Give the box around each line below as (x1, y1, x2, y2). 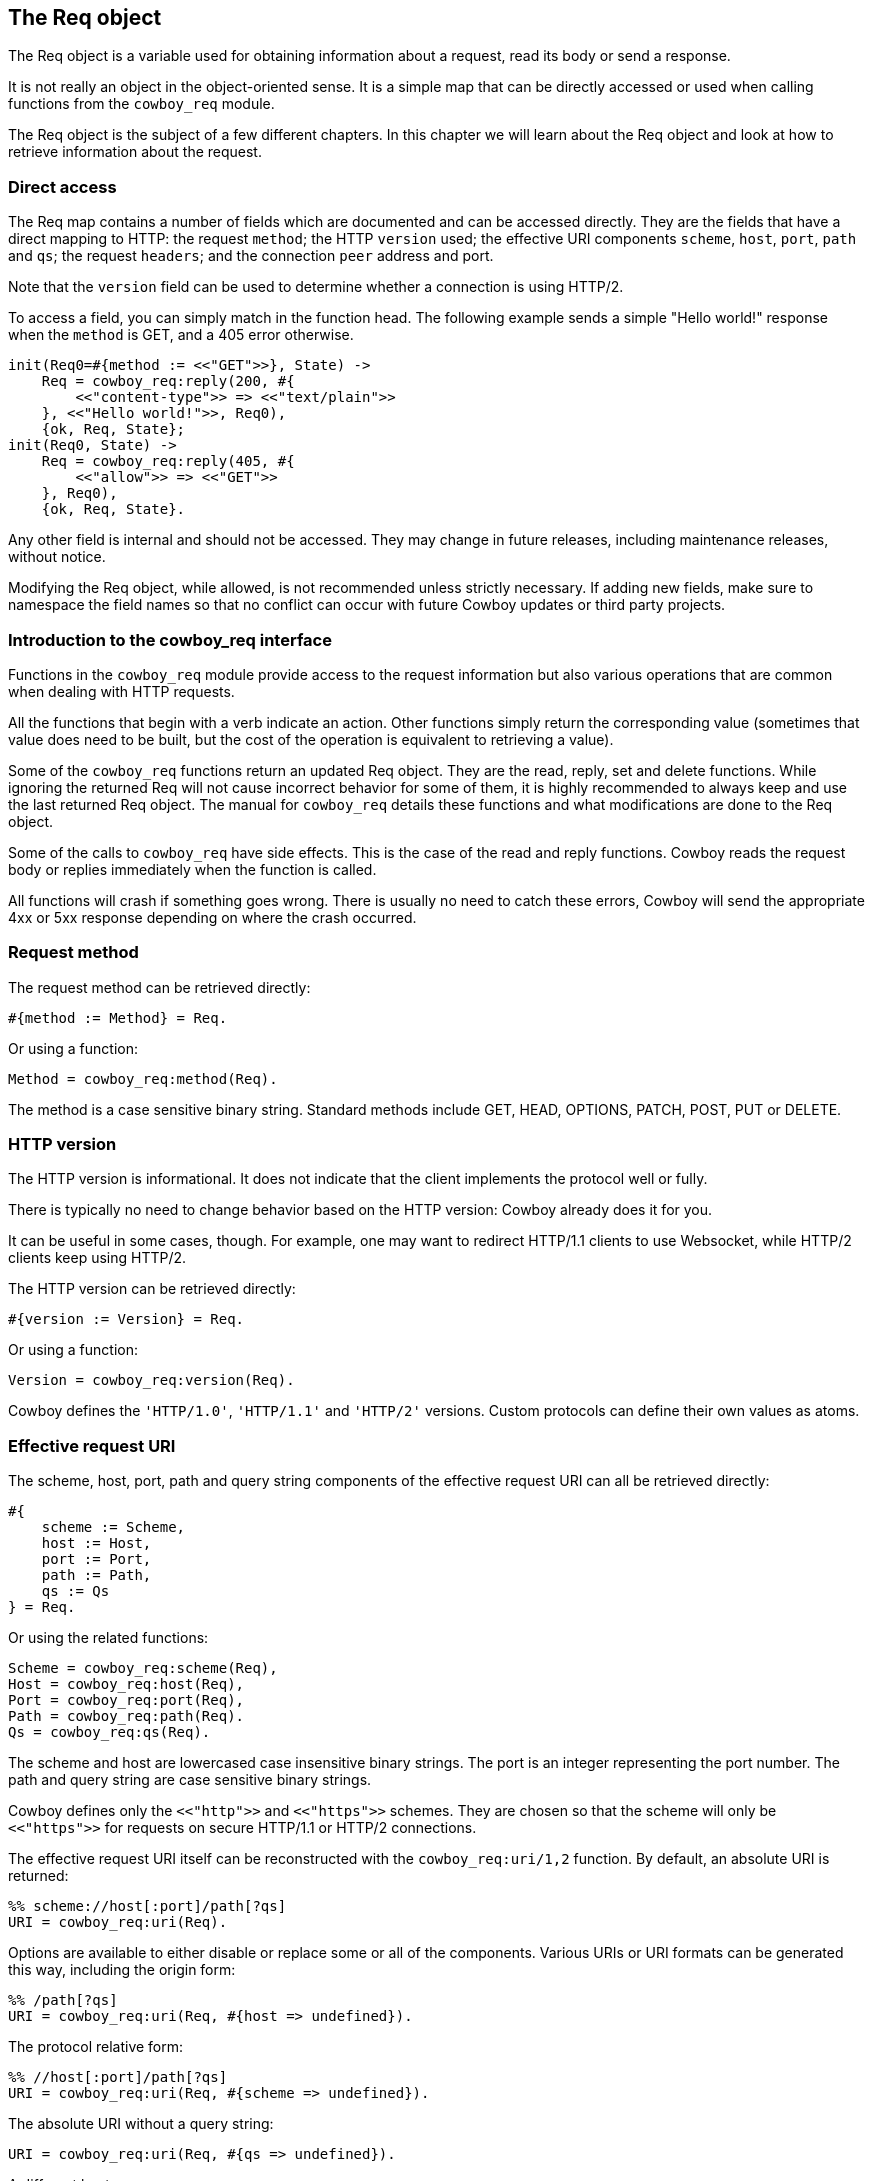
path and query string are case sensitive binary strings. (8, 1771, 372, 1789)
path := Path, (41, 1567, 152, 1584)
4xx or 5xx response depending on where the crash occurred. (8, 908, 417, 926)
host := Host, (41, 1535, 152, 1552)
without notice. (8, 548, 106, 566)
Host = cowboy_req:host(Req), (8, 1676, 245, 1693)
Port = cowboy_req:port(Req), (8, 1692, 245, 1709)
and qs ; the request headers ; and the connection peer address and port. (8, 247, 494, 265)
